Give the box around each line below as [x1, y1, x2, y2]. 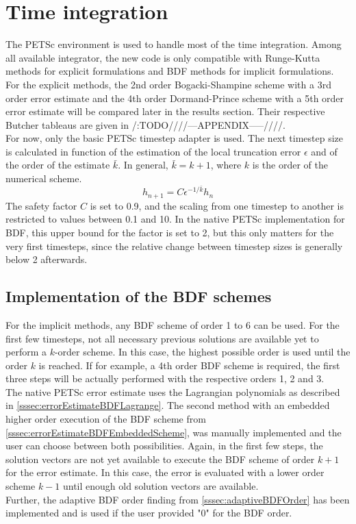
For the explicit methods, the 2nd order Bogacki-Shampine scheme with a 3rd [5, 77, 331, 91]
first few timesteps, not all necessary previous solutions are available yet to [5, 331, 319, 345]
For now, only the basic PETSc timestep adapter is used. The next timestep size [5, 131, 344, 145]
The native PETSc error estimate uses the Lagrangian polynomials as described [5, 384, 340, 399]
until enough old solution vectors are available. [62, 479, 259, 493]
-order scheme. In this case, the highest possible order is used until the [54, 345, 351, 359]
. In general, [118, 158, 168, 172]
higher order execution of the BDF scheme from [5, 412, 206, 426]
